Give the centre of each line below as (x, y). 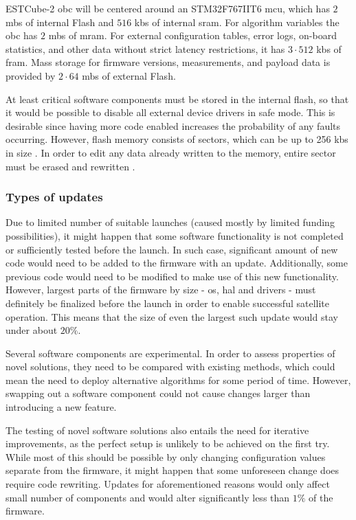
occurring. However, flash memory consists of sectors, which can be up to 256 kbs (177, 139)
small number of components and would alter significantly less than (148, 497)
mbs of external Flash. (129, 75)
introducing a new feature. (61, 407)
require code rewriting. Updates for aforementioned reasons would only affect (168, 484)
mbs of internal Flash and (60, 22)
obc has (22, 35)
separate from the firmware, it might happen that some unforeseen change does (173, 470)
